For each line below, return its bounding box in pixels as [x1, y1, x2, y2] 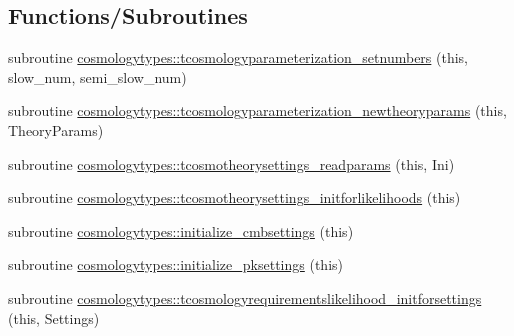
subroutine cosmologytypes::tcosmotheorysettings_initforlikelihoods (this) [8, 187, 461, 208]
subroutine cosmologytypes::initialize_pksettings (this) [8, 254, 343, 275]
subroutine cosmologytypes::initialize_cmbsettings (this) [8, 220, 354, 241]
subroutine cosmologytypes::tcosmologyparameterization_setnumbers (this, [8, 47, 468, 68]
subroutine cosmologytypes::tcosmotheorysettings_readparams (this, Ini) [8, 153, 455, 174]
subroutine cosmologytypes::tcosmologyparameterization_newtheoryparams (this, [8, 100, 507, 121]
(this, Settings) [8, 307, 100, 328]
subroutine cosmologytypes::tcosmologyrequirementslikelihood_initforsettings [8, 287, 482, 308]
